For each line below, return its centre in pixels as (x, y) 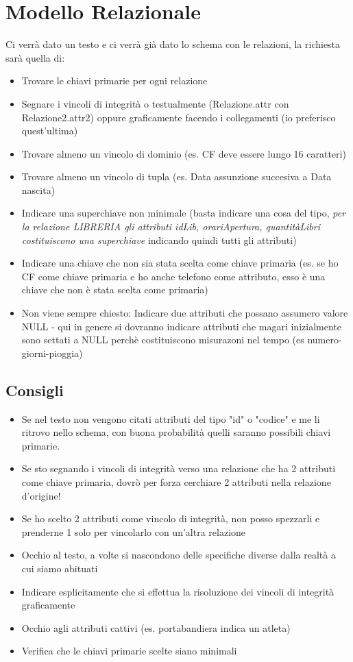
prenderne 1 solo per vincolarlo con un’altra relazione (134, 531)
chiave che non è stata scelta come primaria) (115, 290)
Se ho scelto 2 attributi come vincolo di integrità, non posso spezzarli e (171, 518)
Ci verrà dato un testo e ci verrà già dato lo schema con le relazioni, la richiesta (173, 44)
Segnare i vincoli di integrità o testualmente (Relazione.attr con (155, 103)
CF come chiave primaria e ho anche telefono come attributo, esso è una (173, 276)
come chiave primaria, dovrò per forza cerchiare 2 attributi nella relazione (176, 481)
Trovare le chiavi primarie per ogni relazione (114, 81)
